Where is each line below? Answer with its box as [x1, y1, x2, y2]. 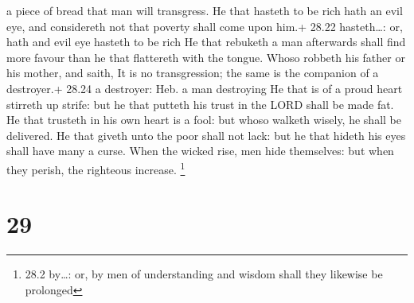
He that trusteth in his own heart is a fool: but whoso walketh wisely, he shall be [6, 111, 401, 128]
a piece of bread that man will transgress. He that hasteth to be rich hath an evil [6, 2, 403, 18]
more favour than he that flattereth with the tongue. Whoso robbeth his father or [6, 49, 405, 65]
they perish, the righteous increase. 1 [6, 158, 186, 177]
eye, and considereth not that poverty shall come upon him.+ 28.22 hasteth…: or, [6, 17, 403, 34]
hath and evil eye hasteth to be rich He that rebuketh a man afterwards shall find [6, 33, 406, 50]
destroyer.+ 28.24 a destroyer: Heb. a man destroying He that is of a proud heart [6, 80, 403, 96]
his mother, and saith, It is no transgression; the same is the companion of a [6, 64, 379, 81]
